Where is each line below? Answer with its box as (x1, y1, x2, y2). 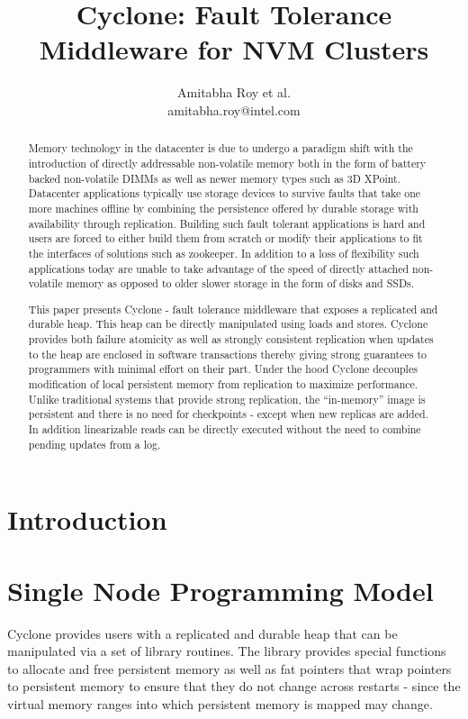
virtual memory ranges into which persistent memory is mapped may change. (7, 695, 433, 713)
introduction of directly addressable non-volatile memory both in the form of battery (28, 155, 427, 170)
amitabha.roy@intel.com (167, 100, 301, 119)
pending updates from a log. (28, 436, 161, 451)
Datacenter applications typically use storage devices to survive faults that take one (28, 186, 421, 201)
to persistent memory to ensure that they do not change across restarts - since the (7, 677, 461, 696)
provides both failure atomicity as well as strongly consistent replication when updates (28, 332, 434, 347)
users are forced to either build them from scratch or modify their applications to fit (28, 231, 423, 246)
